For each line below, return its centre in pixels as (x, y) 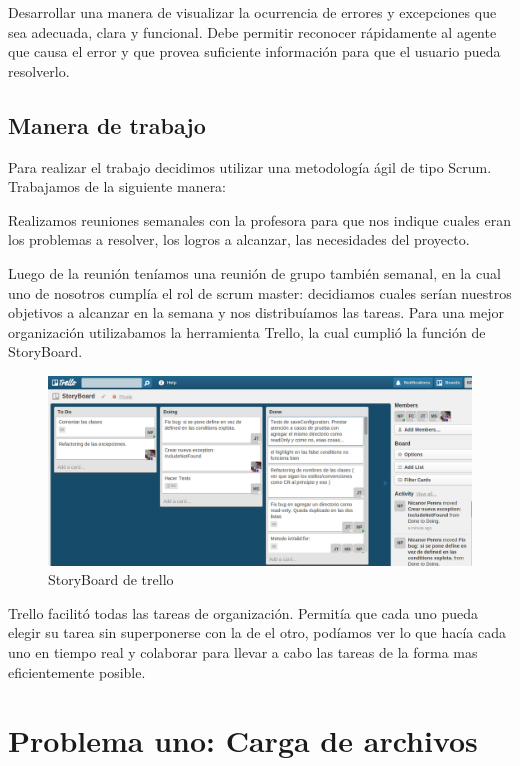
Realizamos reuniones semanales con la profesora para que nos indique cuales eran (259, 219)
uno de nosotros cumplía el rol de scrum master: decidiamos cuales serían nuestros (260, 292)
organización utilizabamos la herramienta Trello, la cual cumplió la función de (247, 331)
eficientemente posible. (77, 671)
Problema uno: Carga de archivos (243, 740)
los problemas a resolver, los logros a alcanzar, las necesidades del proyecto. (239, 239)
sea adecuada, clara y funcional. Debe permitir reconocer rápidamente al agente (252, 31)
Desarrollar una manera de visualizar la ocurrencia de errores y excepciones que (252, 12)
